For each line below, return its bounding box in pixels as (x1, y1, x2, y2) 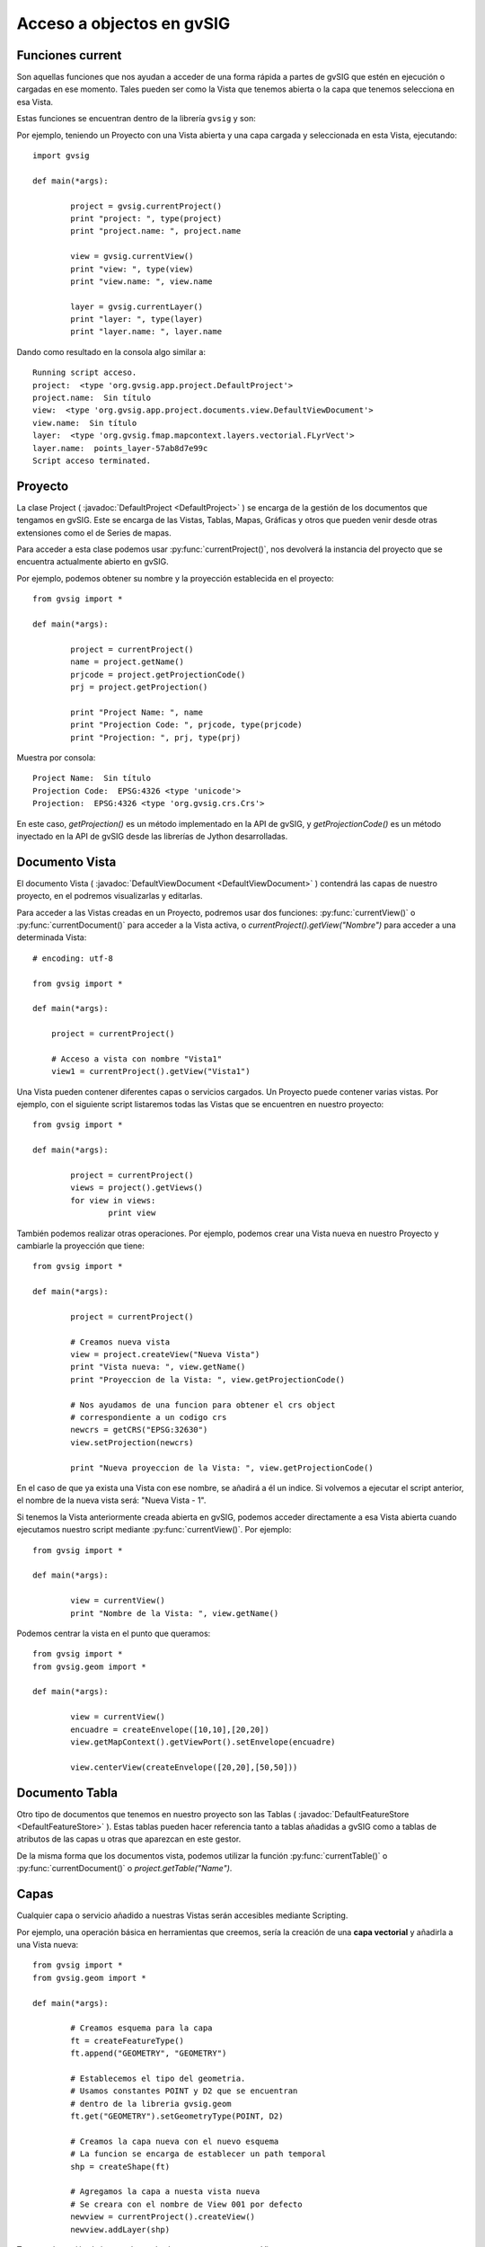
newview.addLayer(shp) (70, 2225, 171, 2234)
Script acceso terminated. (32, 456, 152, 466)
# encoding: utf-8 (32, 953, 114, 964)
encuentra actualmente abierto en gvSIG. (16, 556, 170, 567)
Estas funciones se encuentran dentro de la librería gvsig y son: (16, 113, 256, 124)
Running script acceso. (32, 368, 137, 377)
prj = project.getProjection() (70, 681, 208, 692)
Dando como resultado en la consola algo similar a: (16, 346, 207, 357)
